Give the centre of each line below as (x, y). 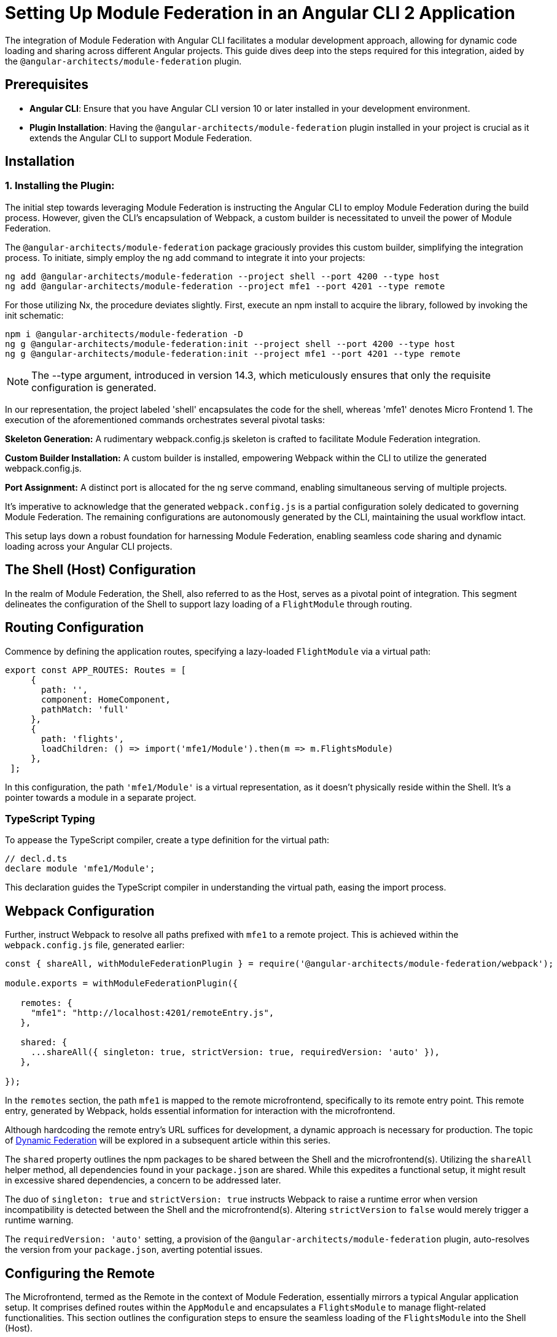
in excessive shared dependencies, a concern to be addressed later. (143, 1180)
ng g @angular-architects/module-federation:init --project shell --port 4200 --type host (230, 344)
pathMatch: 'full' (85, 709)
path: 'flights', (83, 739)
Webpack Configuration (80, 911)
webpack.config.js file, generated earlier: (95, 945)
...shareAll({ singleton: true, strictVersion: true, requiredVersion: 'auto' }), (236, 1052)
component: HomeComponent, (106, 699)
